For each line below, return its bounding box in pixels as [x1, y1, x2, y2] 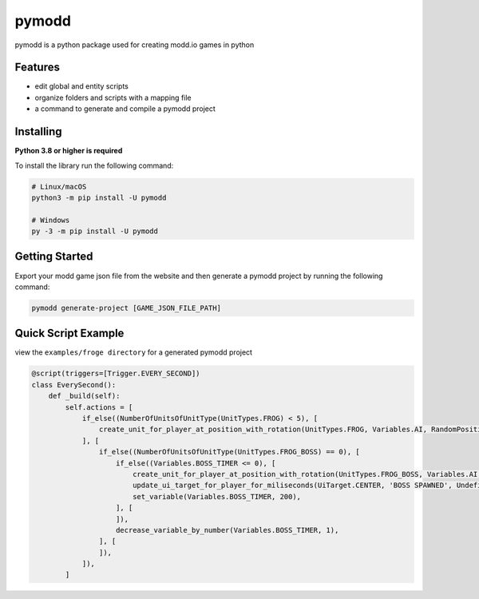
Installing [14, 125, 63, 139]
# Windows [31, 216, 70, 224]
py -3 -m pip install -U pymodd [31, 227, 159, 236]
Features [14, 61, 60, 74]
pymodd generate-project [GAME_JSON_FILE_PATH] [31, 303, 221, 312]
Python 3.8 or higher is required [14, 146, 123, 156]
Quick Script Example [14, 327, 125, 340]
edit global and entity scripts [34, 81, 129, 91]
